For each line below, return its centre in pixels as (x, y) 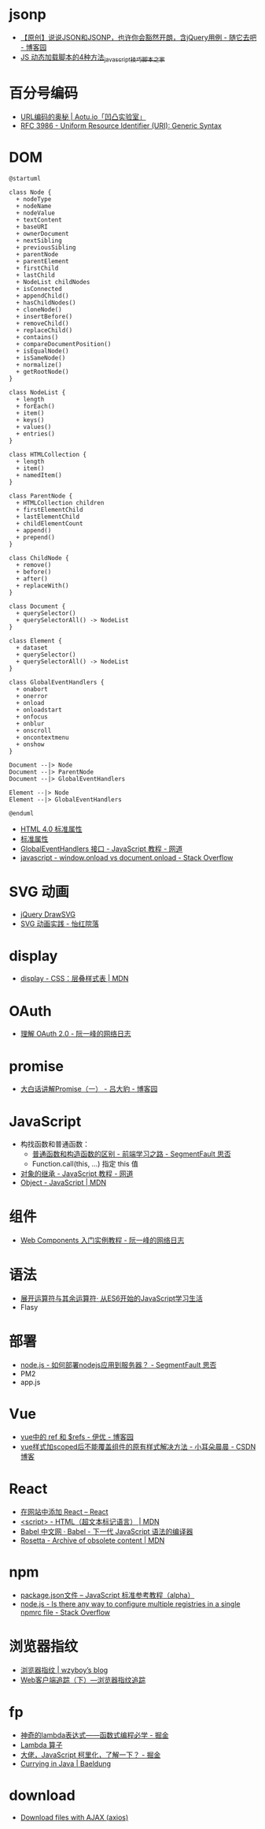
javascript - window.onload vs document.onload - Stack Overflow (127, 857)
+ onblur (30, 723)
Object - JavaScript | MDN (63, 1183)
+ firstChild (37, 268)
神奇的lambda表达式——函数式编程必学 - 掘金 (94, 1735)
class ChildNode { (39, 558)
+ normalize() (39, 364)
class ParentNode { (41, 496)
